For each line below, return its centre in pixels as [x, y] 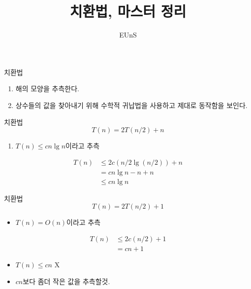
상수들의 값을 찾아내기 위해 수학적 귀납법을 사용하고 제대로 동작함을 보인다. [131, 105]
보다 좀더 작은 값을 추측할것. [66, 281]
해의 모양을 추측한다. [47, 89]
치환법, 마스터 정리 [128, 11]
